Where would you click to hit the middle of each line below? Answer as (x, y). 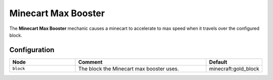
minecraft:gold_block (234, 68)
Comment (90, 62)
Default (218, 62)
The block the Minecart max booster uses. (129, 68)
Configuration (32, 50)
